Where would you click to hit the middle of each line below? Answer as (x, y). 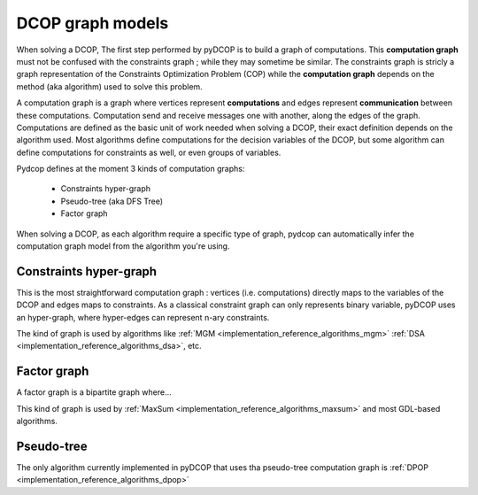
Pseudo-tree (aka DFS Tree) (112, 201)
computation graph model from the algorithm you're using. (123, 246)
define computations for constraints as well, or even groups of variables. (149, 152)
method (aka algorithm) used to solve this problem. (109, 86)
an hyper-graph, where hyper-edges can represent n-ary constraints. (143, 317)
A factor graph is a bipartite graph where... (94, 392)
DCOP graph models (93, 23)
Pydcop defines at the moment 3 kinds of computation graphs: (131, 169)
